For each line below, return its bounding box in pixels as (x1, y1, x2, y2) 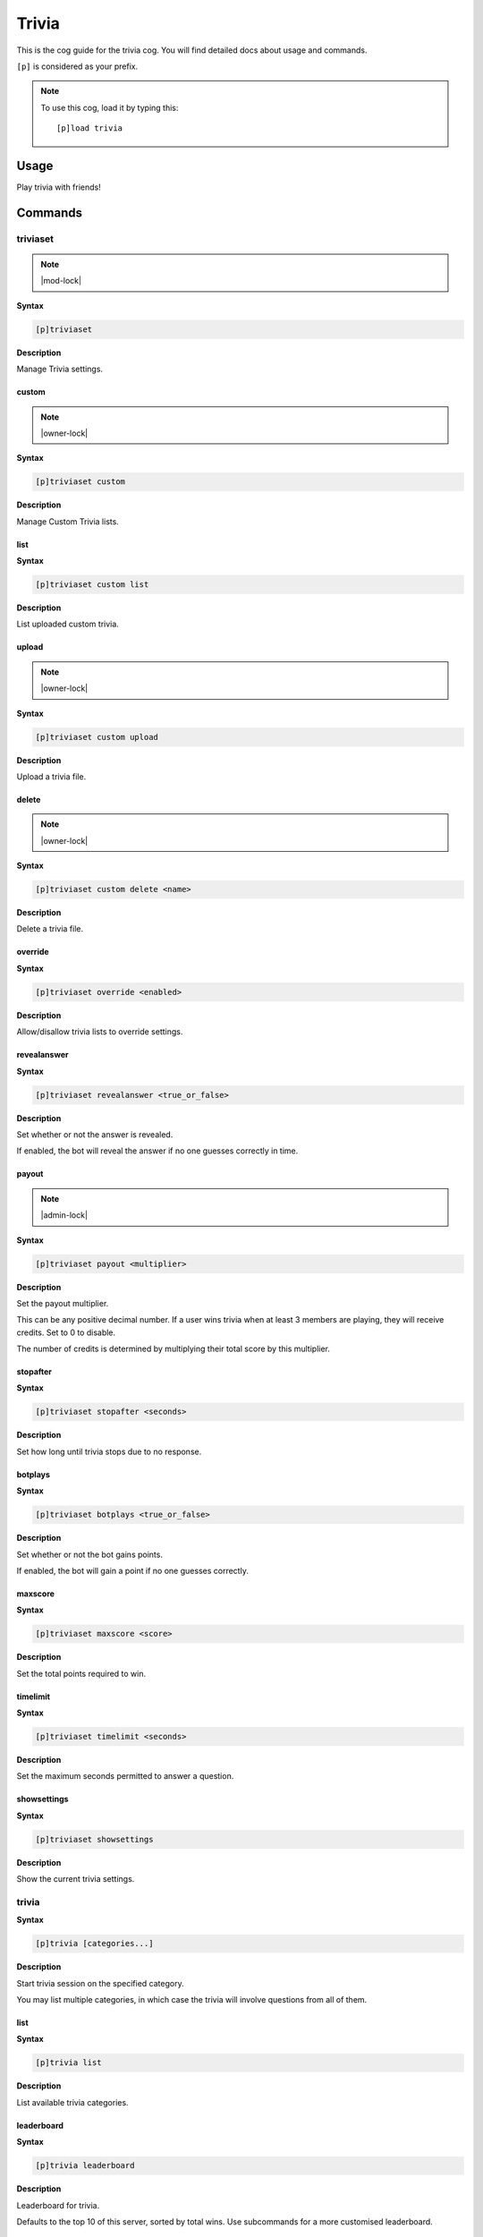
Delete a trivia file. (16, 923, 84, 934)
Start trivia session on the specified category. (16, 1978, 184, 1988)
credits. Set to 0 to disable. (16, 1327, 116, 1338)
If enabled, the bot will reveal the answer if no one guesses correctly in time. (16, 1145, 299, 1156)
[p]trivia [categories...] (35, 1938, 154, 1949)
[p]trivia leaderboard (35, 2161, 135, 2171)
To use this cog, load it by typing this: (40, 102, 179, 113)
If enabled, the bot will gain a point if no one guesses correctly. (16, 1565, 250, 1576)
